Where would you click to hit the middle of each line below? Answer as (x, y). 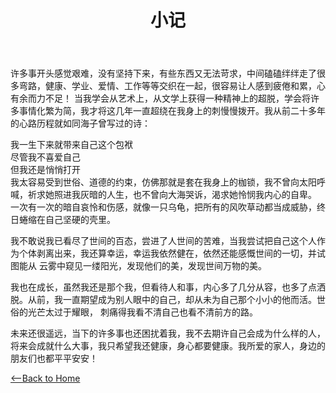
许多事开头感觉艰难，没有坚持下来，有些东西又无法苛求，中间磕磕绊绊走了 (163, 73)
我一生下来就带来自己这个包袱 (71, 145)
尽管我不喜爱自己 (45, 157)
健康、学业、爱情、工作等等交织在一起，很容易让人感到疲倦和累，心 (185, 86)
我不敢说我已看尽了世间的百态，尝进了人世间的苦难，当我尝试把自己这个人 (163, 241)
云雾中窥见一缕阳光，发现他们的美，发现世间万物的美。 (152, 266)
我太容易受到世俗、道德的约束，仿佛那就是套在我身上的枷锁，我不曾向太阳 (163, 182)
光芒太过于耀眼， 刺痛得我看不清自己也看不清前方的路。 (142, 312)
